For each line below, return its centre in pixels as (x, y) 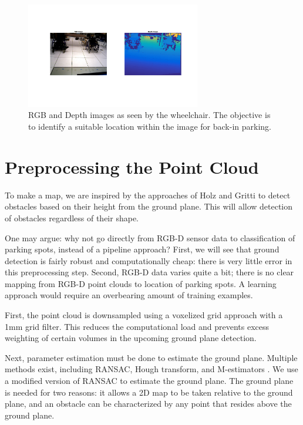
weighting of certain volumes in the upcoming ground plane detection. (131, 338)
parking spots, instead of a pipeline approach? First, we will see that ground (142, 249)
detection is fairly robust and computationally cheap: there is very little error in (149, 260)
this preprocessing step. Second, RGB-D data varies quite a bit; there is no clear (149, 272)
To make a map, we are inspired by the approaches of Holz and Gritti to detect (148, 195)
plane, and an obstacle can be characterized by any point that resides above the (148, 404)
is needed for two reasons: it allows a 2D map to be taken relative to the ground (149, 392)
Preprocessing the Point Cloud (132, 166)
